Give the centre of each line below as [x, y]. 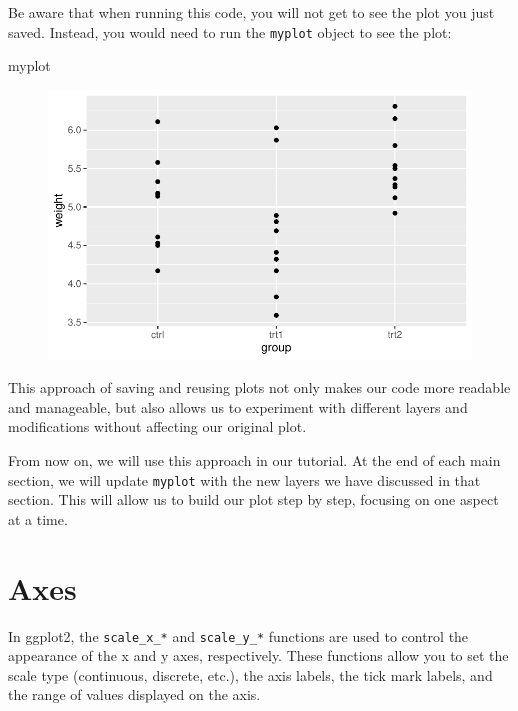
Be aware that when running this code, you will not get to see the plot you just [251, 12]
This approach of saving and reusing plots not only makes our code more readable [259, 387]
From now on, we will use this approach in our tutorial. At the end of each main [254, 460]
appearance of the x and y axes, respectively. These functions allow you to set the [258, 655]
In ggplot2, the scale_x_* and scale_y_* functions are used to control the [238, 635]
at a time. [38, 518]
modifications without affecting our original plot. [157, 426]
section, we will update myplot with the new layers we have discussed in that [244, 479]
